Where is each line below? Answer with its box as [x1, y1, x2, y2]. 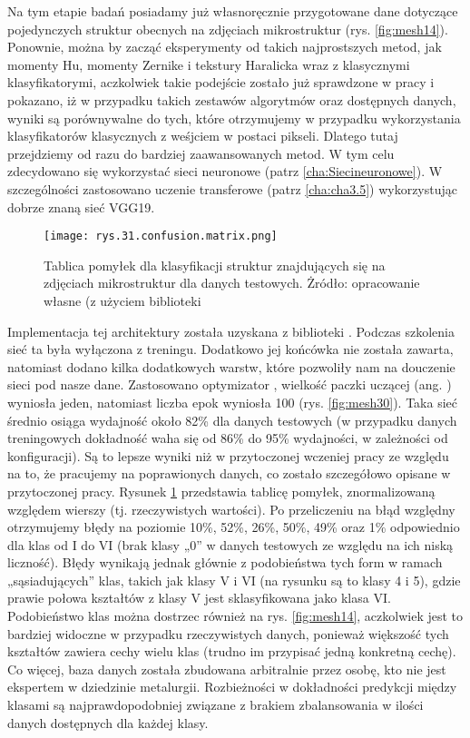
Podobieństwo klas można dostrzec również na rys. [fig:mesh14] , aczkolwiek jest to [7, 606, 464, 625]
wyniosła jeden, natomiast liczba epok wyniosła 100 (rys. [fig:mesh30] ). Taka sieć [7, 392, 458, 411]
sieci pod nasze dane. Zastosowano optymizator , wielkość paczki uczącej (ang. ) [7, 375, 452, 394]
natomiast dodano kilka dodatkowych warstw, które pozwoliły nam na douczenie [7, 357, 455, 376]
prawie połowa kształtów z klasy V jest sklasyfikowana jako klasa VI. [7, 588, 391, 607]
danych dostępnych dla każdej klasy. [7, 713, 209, 732]
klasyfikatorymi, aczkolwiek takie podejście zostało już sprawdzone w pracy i [7, 73, 435, 92]
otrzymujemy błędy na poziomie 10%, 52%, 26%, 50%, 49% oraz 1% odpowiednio [7, 517, 460, 536]
